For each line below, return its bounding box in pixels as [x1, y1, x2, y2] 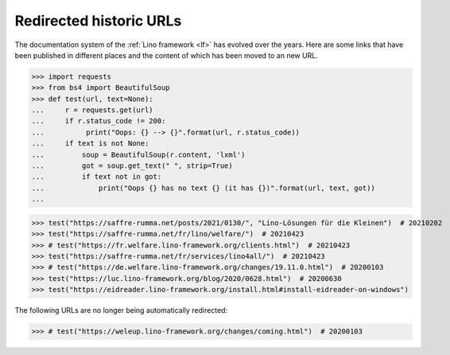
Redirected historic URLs [14, 12, 182, 29]
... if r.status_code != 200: [31, 116, 166, 126]
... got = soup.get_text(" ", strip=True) [31, 162, 234, 170]
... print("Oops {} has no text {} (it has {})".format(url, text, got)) [31, 183, 375, 193]
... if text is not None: [31, 139, 149, 148]
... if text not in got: [31, 172, 162, 181]
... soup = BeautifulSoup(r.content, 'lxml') [31, 150, 246, 159]
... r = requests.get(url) [31, 106, 154, 115]
